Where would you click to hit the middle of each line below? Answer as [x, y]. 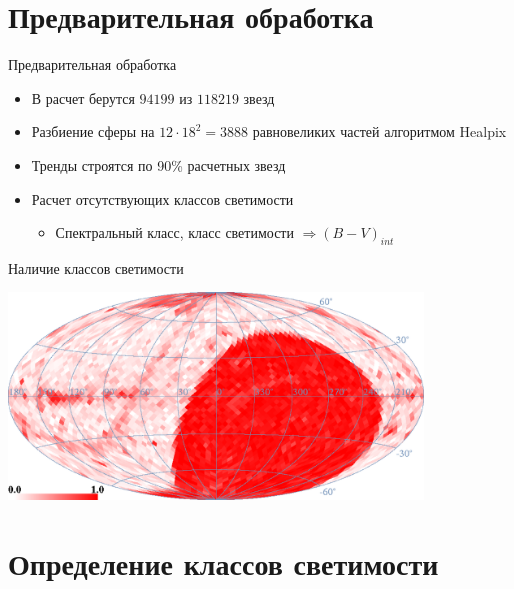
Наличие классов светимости [96, 267]
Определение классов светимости [223, 563]
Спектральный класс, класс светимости [174, 232]
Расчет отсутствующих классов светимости [162, 198]
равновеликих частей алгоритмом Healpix [379, 131]
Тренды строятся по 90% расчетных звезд [158, 164]
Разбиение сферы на [93, 131]
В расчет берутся [83, 97]
